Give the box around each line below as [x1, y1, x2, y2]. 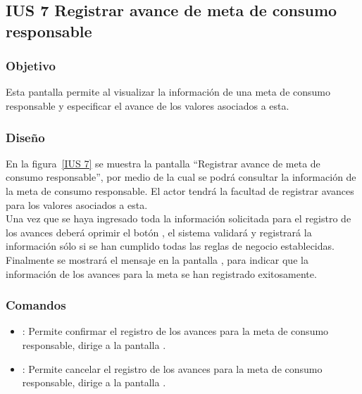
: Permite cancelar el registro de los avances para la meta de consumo [22, 361, 323, 376]
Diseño [6, 128, 45, 146]
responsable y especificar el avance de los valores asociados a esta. [6, 98, 289, 113]
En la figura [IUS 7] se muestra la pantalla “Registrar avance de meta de [6, 155, 320, 170]
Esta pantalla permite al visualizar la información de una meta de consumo [6, 84, 330, 99]
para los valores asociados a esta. [6, 197, 148, 212]
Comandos [6, 296, 66, 314]
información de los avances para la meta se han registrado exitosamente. [6, 266, 317, 281]
